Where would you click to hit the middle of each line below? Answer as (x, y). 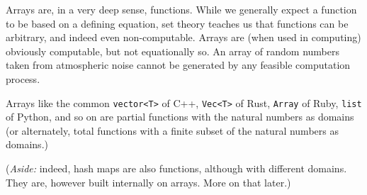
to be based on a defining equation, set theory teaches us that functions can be (177, 23)
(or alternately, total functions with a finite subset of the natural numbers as (172, 130)
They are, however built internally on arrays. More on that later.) (148, 182)
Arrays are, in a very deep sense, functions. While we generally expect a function (181, 9)
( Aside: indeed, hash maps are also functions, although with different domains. (176, 168)
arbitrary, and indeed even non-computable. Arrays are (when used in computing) (183, 37)
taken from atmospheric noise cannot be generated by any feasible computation (178, 65)
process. (23, 78)
